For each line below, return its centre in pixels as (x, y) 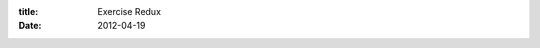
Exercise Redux (129, 11)
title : (28, 11)
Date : (30, 26)
